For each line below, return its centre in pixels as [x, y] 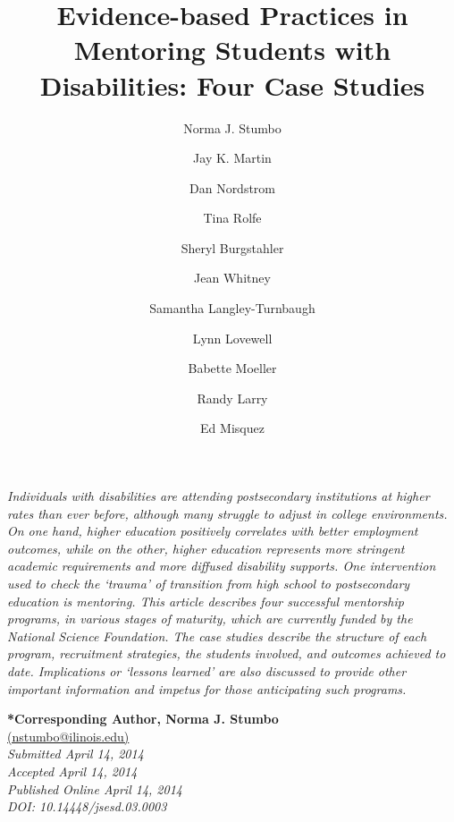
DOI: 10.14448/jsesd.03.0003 [87, 806]
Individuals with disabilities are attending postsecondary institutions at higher [219, 496]
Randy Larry [232, 398]
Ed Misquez [232, 428]
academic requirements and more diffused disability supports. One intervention [222, 566]
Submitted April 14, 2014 [76, 754]
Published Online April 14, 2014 [95, 788]
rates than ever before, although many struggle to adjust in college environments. [227, 513]
